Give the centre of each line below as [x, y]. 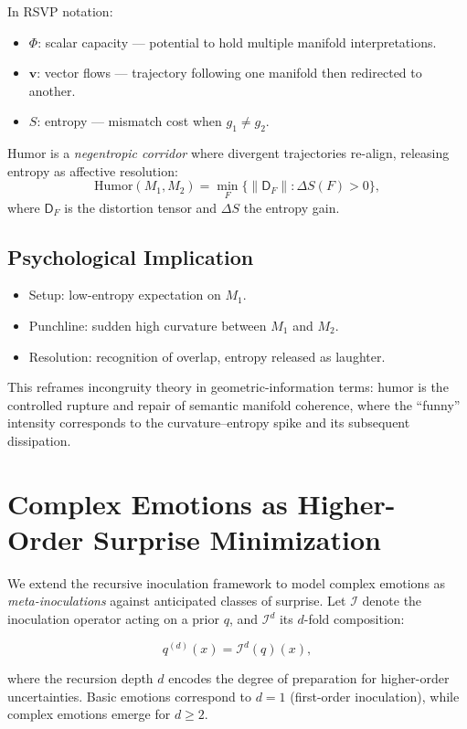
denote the [392, 601]
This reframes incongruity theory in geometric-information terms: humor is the [228, 387]
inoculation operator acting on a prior [113, 619]
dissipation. [39, 440]
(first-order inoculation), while [375, 696]
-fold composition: [354, 619]
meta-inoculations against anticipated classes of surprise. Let [177, 601]
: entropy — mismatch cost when [129, 121]
